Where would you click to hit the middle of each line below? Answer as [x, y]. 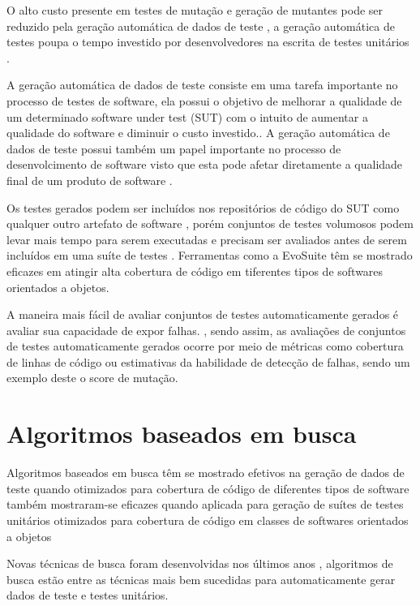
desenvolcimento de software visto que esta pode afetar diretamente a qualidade [205, 164]
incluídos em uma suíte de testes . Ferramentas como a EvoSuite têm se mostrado [210, 255]
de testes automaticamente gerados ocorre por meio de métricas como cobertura [205, 346]
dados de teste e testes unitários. [88, 595]
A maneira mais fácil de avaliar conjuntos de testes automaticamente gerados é [203, 314]
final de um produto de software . [90, 180]
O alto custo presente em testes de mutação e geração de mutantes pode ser [195, 10]
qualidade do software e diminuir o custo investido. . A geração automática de [198, 133]
